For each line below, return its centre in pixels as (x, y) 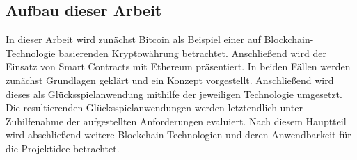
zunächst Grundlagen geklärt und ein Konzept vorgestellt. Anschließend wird (170, 80)
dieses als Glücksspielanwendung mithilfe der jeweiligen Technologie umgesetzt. (174, 94)
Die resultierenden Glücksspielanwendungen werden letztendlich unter (154, 107)
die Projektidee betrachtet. (63, 148)
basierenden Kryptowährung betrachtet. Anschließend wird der (192, 53)
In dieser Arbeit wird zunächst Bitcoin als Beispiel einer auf (133, 39)
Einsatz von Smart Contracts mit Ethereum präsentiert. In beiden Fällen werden (178, 66)
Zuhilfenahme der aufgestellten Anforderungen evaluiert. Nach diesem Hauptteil (176, 121)
